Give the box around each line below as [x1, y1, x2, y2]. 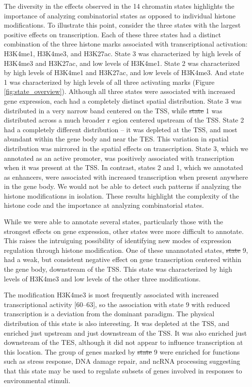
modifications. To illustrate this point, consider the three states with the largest [4, 20, 241, 30]
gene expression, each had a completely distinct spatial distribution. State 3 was [4, 95, 242, 106]
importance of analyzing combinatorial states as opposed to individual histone [4, 10, 236, 20]
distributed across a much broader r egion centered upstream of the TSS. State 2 [4, 115, 244, 125]
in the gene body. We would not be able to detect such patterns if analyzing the [4, 181, 241, 191]
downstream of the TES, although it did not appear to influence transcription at [4, 337, 243, 347]
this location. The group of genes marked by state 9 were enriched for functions [4, 346, 240, 356]
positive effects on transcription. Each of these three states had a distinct [4, 29, 221, 39]
